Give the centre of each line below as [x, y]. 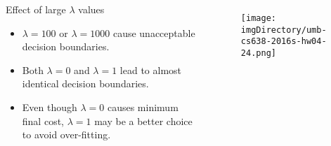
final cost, [43, 121]
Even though [50, 107]
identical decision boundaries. [85, 83]
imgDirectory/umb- [284, 30]
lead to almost [151, 70]
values [91, 9]
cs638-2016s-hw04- [284, 42]
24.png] [258, 53]
